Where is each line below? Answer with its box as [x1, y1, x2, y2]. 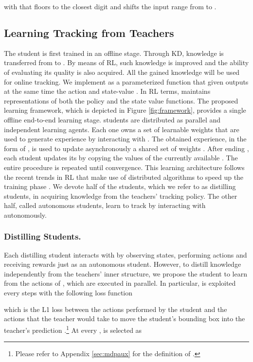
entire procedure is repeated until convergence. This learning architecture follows [4, 162, 245, 172]
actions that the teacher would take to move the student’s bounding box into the [4, 313, 245, 324]
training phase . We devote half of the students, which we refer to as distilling [4, 181, 236, 191]
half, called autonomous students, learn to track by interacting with [4, 200, 206, 210]
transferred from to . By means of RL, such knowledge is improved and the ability [4, 57, 249, 68]
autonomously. [4, 209, 47, 220]
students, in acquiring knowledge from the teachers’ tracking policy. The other [4, 190, 237, 201]
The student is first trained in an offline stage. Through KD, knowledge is [4, 48, 224, 58]
